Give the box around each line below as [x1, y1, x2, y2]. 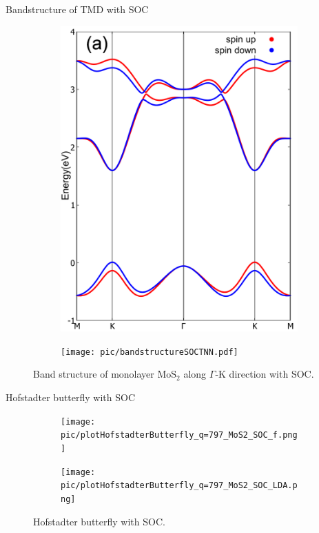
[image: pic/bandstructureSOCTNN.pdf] [61, 347, 238, 357]
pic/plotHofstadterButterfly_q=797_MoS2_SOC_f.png [61, 430, 298, 440]
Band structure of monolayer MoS [33, 367, 177, 381]
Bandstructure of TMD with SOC [6, 2, 149, 16]
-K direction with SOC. [215, 367, 314, 381]
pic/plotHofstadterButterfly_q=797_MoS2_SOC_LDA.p [61, 481, 298, 491]
